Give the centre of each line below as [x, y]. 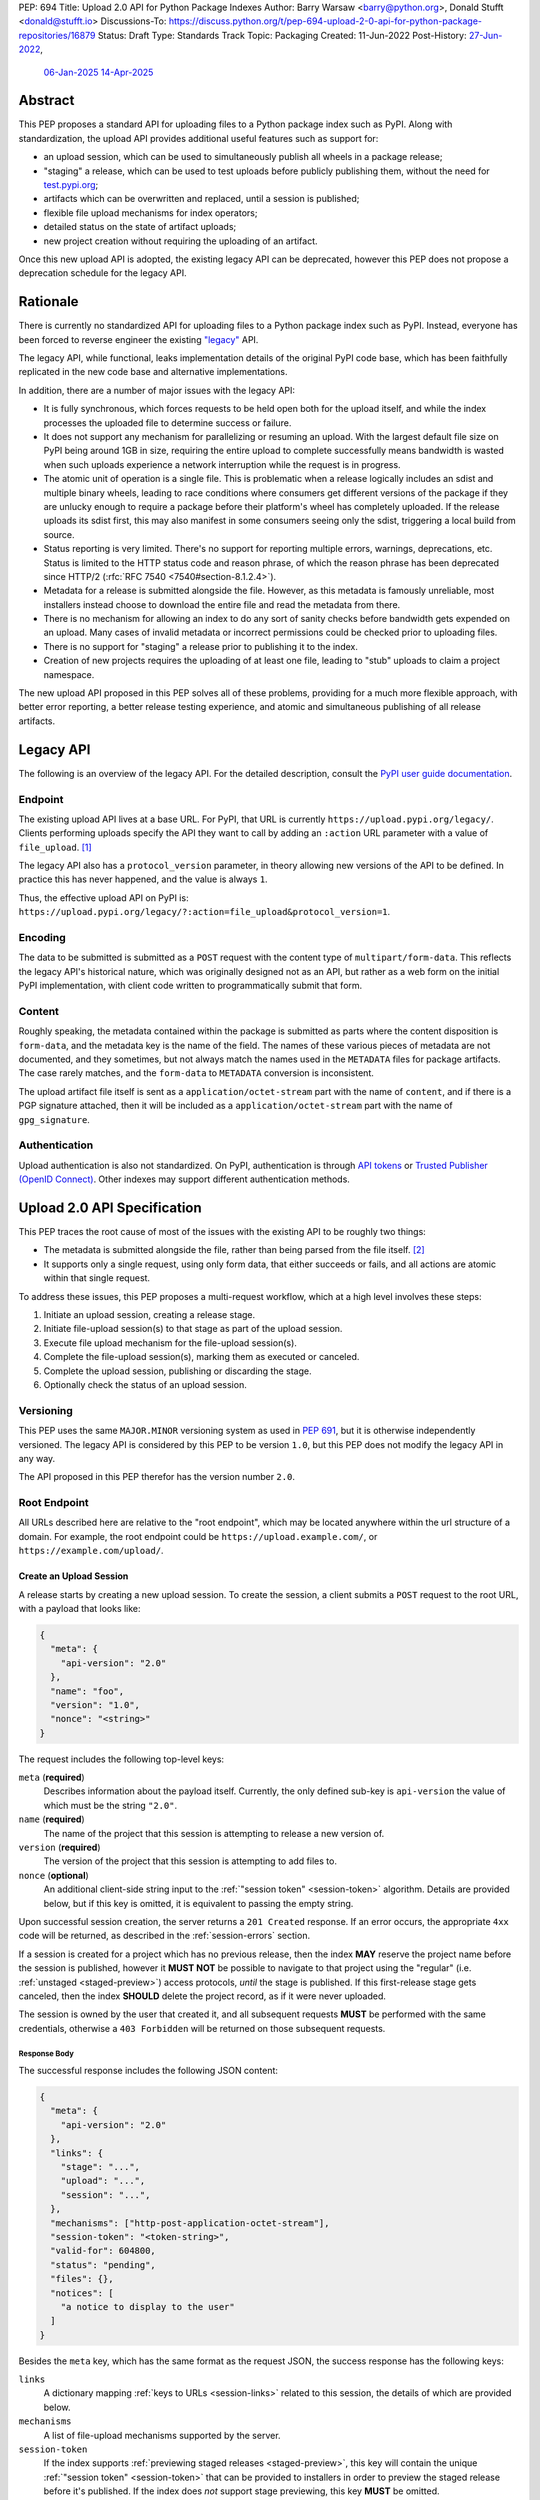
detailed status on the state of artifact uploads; [140, 227]
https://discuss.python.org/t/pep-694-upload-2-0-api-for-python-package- [325, 21]
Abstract [46, 100]
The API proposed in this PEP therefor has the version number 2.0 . [156, 1477]
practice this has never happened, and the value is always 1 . [143, 879]
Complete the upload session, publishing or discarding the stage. [177, 1371]
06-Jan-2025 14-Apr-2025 [98, 72]
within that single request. [96, 1278]
